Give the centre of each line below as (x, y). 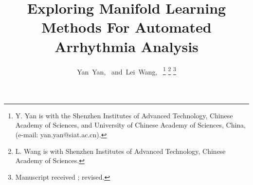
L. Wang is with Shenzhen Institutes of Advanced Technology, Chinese (120, 151)
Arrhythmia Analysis (126, 46)
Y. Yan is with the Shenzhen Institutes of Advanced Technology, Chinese (124, 115)
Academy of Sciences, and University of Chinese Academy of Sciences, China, (130, 125)
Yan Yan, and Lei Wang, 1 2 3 (126, 71)
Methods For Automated (126, 27)
